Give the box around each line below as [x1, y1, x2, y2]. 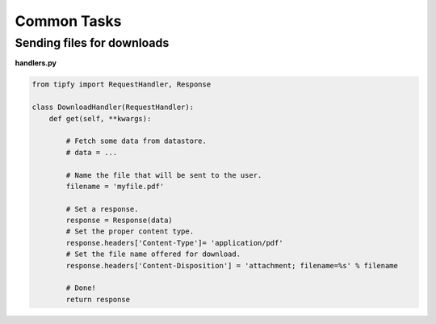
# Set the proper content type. [65, 227, 194, 236]
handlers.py [15, 58, 57, 68]
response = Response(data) [65, 216, 173, 225]
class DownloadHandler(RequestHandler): [31, 103, 194, 112]
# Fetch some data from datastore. [65, 137, 208, 145]
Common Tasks [15, 12, 122, 30]
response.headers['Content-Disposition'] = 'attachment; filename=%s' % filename [65, 261, 399, 270]
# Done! [65, 284, 97, 292]
